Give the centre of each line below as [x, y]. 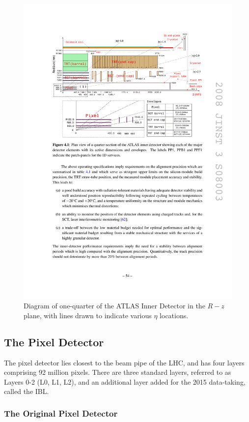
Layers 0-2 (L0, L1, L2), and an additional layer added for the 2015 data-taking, [125, 381]
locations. [174, 315]
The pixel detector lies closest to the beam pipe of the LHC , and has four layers [124, 362]
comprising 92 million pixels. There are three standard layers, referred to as [118, 372]
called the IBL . [27, 391]
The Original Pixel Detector [61, 413]
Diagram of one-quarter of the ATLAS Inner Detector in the [114, 306]
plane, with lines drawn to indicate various [88, 315]
